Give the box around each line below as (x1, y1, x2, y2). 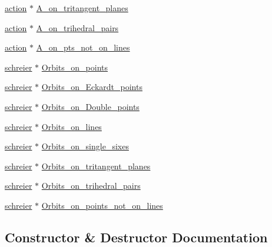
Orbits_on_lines (41, 120, 102, 132)
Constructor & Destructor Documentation (5, 228, 268, 246)
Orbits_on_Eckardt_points (41, 81, 142, 93)
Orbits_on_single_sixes (41, 140, 129, 152)
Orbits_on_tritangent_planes (41, 159, 151, 172)
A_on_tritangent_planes (36, 2, 128, 14)
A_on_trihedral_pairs (36, 21, 119, 34)
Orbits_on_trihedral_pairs (41, 179, 141, 192)
